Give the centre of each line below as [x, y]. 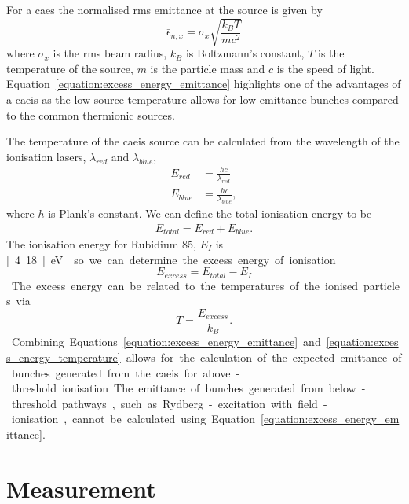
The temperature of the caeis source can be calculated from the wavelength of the [203, 141]
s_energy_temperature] [64, 357]
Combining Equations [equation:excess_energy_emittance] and [166, 342]
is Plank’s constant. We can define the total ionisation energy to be [210, 213]
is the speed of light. [325, 68]
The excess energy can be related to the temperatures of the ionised [185, 285]
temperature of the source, [70, 68]
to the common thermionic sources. [91, 114]
